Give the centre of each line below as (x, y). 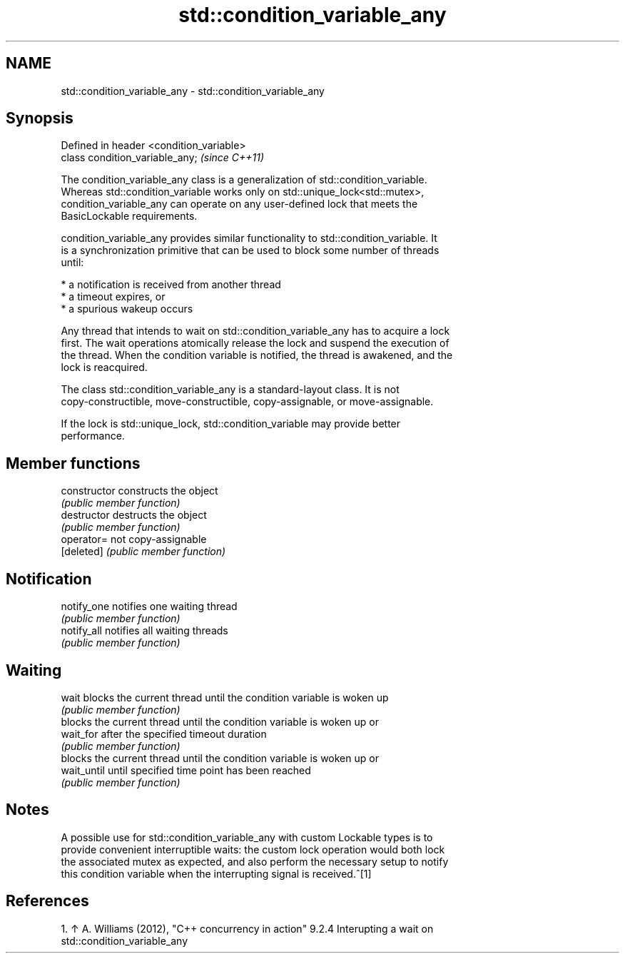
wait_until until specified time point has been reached (186, 770)
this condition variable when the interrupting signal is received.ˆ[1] (216, 873)
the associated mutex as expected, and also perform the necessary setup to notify (255, 861)
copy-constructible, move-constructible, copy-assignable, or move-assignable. (247, 402)
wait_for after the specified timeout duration (164, 734)
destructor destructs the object (134, 515)
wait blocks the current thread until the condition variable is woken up (225, 697)
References (47, 901)
